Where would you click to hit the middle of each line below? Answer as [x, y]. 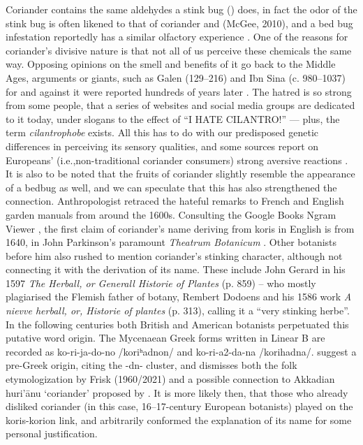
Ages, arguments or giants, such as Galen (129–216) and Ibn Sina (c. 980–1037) [176, 77]
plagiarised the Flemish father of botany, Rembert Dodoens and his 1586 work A [179, 297]
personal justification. [52, 433]
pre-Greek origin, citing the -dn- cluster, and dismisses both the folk [151, 365]
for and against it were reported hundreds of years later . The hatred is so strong [179, 91]
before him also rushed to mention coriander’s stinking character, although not [174, 255]
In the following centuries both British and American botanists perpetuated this [177, 324]
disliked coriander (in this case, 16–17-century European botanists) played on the [179, 406]
